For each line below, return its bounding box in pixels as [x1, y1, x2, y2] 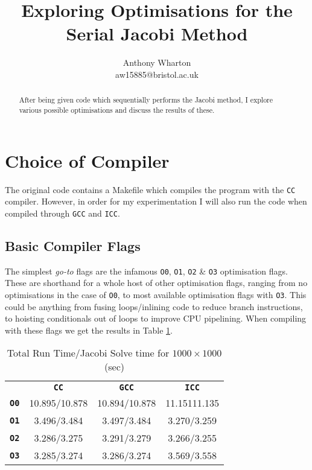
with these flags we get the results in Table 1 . [5, 323, 173, 336]
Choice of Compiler [5, 148, 170, 173]
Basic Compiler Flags [5, 236, 141, 255]
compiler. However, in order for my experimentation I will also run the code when [5, 195, 307, 208]
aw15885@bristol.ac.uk [115, 68, 199, 80]
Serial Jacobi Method [66, 21, 248, 46]
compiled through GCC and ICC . [5, 206, 120, 219]
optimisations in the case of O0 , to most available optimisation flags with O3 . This [5, 288, 307, 300]
